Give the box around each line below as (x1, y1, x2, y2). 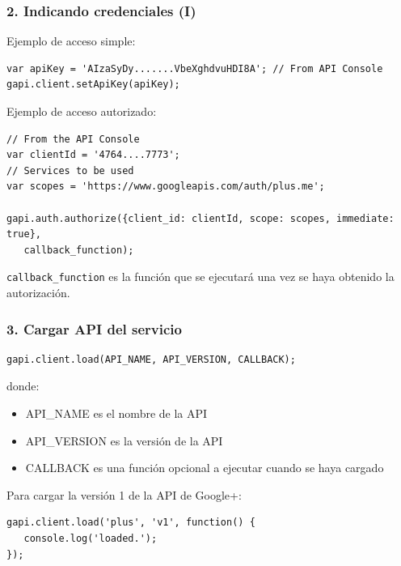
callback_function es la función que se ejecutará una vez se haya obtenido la (6, 268, 395, 285)
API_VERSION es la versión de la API (25, 432, 223, 449)
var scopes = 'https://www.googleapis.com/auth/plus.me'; (6, 181, 325, 193)
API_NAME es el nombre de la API (25, 405, 208, 421)
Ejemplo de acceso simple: (6, 32, 136, 49)
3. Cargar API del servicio (6, 318, 182, 338)
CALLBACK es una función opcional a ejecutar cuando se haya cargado (25, 459, 384, 476)
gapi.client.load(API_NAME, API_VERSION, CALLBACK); (6, 353, 296, 365)
